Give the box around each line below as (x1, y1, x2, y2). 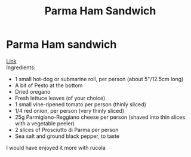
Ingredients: (6, 64, 36, 71)
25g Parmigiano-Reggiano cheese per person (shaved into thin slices (14, 113, 186, 121)
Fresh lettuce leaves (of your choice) (14, 94, 106, 101)
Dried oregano (14, 88, 51, 95)
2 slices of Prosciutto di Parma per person (14, 126, 119, 133)
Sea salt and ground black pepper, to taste (14, 133, 120, 140)
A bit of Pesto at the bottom (14, 82, 83, 89)
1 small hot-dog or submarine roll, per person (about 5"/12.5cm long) (14, 75, 184, 82)
